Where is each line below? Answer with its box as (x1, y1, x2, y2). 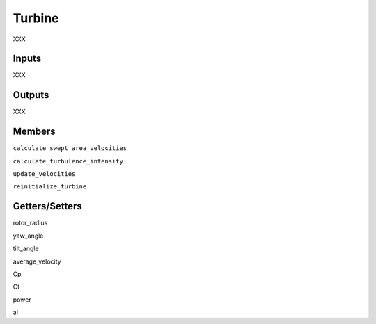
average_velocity (13, 257, 62, 266)
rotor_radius (13, 219, 48, 227)
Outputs (13, 89, 49, 101)
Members (13, 126, 56, 138)
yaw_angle (13, 232, 44, 240)
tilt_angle (13, 244, 39, 253)
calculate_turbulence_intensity (13, 157, 123, 165)
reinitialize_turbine (13, 183, 87, 191)
